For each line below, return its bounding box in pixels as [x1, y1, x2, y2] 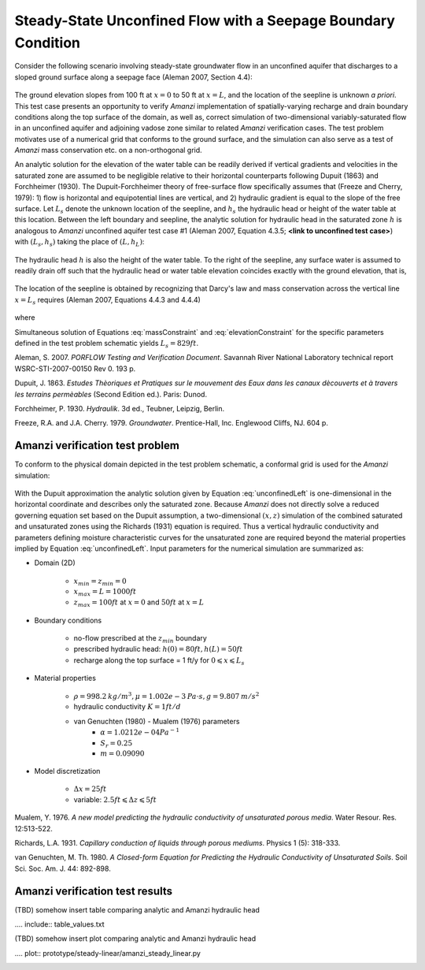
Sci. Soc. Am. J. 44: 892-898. [14, 864, 112, 873]
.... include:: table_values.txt [14, 920, 105, 929]
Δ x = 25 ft [73, 785, 107, 793]
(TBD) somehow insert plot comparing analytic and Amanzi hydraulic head [14, 934, 256, 943]
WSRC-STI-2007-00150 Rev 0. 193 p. [14, 363, 136, 374]
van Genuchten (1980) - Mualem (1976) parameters [73, 716, 240, 726]
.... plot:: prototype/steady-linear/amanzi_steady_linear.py [14, 948, 201, 957]
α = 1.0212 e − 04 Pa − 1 [100, 727, 180, 737]
